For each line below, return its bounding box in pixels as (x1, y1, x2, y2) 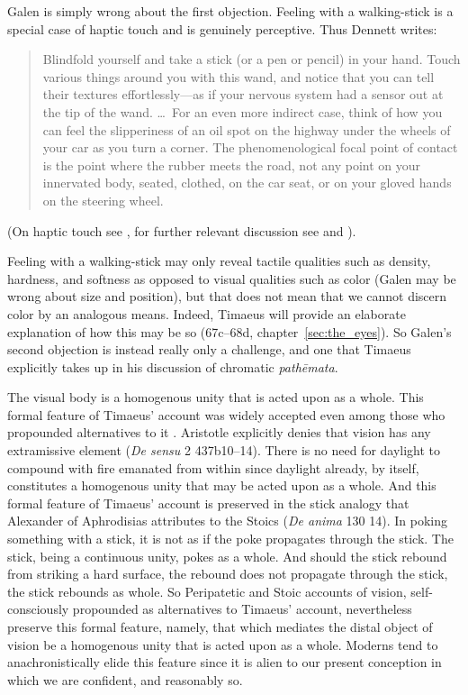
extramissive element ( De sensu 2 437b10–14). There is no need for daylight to (7, 441, 441, 460)
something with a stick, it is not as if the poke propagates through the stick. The (7, 529, 454, 548)
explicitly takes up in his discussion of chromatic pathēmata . (7, 357, 338, 376)
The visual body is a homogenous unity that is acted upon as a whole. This (7, 388, 424, 407)
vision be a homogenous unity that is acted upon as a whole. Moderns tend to (7, 635, 438, 654)
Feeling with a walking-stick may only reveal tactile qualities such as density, (7, 251, 431, 270)
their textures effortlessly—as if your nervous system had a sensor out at (42, 85, 444, 104)
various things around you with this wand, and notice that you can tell (42, 67, 435, 86)
